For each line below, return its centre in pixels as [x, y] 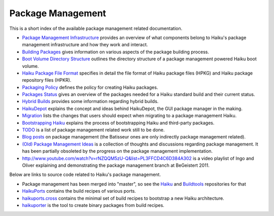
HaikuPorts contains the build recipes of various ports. [79, 191]
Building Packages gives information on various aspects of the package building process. [115, 52]
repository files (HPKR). [47, 80]
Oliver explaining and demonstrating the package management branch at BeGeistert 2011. [116, 165]
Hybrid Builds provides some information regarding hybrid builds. [90, 101]
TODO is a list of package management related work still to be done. [93, 130]
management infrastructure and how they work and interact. [85, 45]
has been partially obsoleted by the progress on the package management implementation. [117, 151]
